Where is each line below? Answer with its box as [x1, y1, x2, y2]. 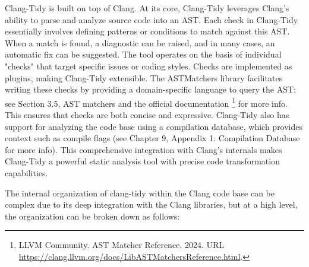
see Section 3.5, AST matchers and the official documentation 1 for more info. [5, 95, 288, 109]
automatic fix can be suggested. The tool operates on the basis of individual [5, 48, 282, 61]
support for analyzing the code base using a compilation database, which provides [5, 120, 303, 132]
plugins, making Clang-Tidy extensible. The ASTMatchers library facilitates [5, 71, 283, 84]
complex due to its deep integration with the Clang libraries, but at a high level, [5, 198, 298, 211]
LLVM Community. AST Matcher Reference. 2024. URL [18, 239, 224, 251]
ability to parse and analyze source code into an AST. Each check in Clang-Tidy [5, 13, 298, 26]
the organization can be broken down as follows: [5, 209, 180, 222]
